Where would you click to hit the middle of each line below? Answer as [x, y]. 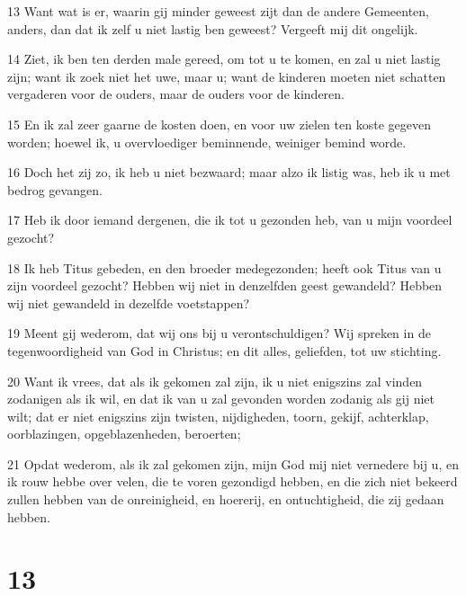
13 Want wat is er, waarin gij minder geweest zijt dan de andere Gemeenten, [218, 11]
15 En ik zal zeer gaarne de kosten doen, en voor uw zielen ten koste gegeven [219, 124]
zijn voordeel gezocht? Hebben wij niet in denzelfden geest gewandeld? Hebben [225, 285]
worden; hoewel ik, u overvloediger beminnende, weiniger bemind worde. [207, 142]
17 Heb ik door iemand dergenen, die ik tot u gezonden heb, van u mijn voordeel [230, 220]
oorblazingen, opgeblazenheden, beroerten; [124, 434]
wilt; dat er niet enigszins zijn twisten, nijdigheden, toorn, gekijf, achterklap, [218, 416]
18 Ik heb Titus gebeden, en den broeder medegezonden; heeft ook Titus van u [224, 267]
